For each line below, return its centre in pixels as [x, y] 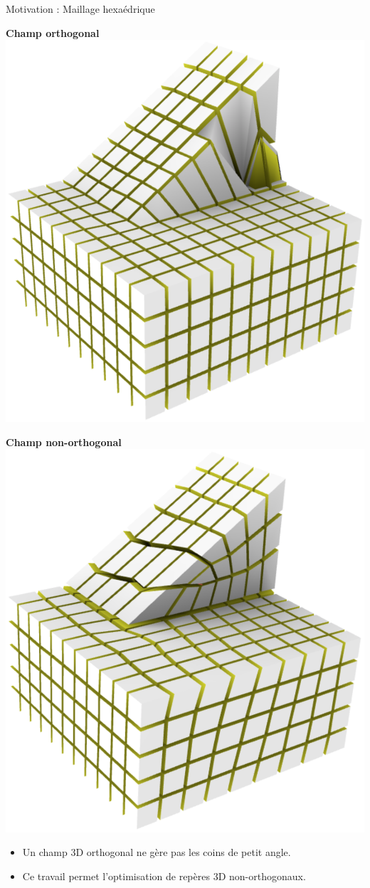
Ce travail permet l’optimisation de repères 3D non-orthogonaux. [164, 876]
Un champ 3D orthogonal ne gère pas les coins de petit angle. [157, 852]
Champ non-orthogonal [64, 442]
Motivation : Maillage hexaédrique [80, 9]
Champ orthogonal [53, 32]
